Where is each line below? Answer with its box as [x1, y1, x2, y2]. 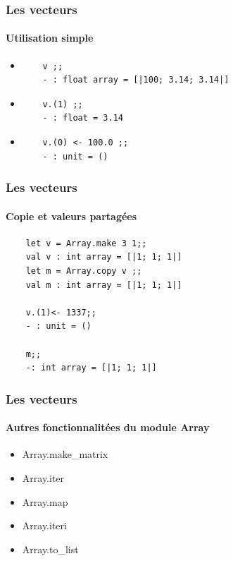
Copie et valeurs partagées [6, 208, 137, 223]
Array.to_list [22, 541, 79, 556]
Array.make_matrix [22, 447, 108, 462]
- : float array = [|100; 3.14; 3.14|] [42, 75, 229, 85]
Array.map [22, 494, 68, 509]
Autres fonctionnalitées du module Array [6, 420, 210, 435]
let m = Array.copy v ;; [25, 266, 142, 277]
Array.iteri [22, 518, 67, 533]
